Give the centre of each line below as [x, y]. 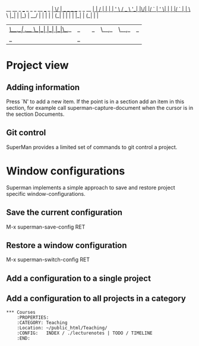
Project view [38, 66]
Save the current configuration [64, 213]
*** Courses [21, 312]
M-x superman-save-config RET [46, 227]
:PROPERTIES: [33, 318]
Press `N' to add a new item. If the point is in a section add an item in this [95, 101]
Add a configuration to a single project [79, 278]
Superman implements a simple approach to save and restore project [91, 188]
